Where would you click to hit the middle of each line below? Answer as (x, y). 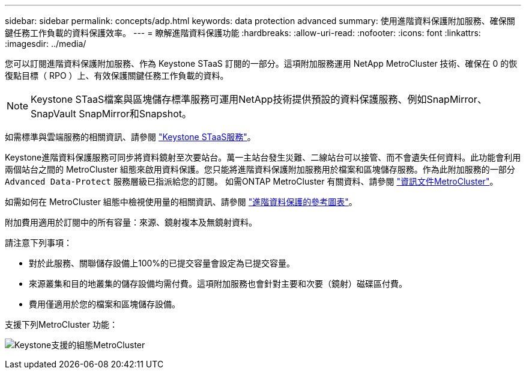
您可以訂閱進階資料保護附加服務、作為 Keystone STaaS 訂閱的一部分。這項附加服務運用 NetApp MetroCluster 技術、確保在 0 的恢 (261, 63)
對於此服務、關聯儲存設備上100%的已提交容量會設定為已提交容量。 (162, 263)
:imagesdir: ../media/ (46, 44)
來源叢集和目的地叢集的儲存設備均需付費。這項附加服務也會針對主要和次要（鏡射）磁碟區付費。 (218, 284)
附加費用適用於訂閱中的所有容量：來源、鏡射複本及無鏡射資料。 (131, 222)
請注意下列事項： (38, 243)
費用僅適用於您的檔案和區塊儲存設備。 (104, 304)
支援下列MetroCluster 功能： (61, 324)
